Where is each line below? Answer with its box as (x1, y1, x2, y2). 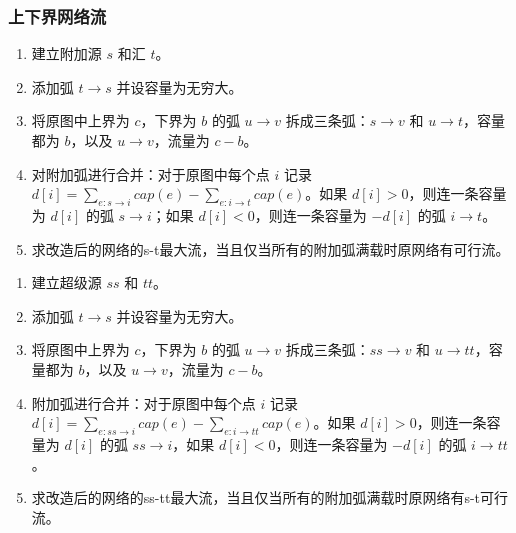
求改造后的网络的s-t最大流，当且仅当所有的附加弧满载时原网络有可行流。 (31, 238, 510, 259)
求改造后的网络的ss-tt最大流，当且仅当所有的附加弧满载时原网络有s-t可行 (31, 487, 509, 508)
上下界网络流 (8, 3, 107, 28)
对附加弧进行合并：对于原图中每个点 (31, 163, 270, 184)
